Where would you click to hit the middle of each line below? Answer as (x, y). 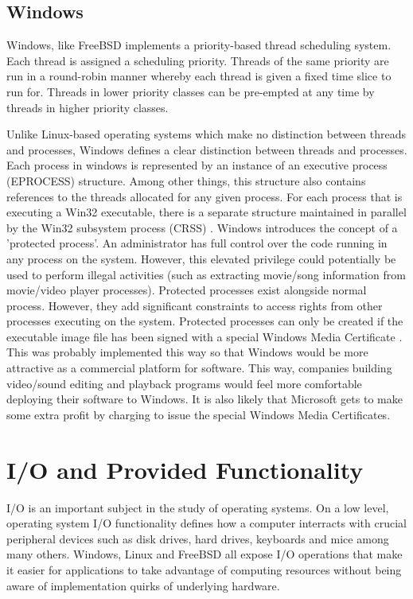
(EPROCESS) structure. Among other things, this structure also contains (186, 180)
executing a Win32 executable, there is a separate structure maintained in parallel (206, 212)
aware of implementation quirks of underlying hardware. (143, 585)
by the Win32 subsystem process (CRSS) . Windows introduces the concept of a (202, 227)
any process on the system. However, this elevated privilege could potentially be (201, 258)
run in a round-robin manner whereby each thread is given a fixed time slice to (199, 76)
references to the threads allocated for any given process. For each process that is (205, 196)
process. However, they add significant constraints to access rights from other (195, 305)
